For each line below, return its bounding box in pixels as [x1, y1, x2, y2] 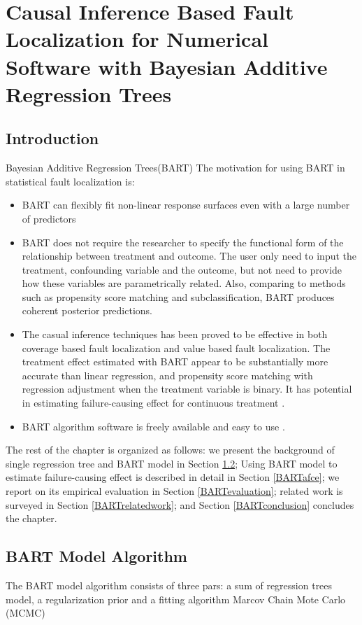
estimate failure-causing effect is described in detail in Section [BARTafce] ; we [6, 470, 340, 484]
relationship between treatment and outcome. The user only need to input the [22, 248, 357, 263]
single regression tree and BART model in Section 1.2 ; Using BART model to [6, 456, 338, 470]
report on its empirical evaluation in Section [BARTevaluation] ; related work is [6, 484, 343, 498]
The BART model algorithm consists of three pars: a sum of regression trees [6, 578, 333, 592]
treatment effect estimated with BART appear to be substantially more [22, 354, 328, 369]
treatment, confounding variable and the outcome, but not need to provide [22, 262, 342, 276]
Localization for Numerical [6, 24, 269, 53]
